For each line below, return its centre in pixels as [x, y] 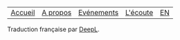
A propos [56, 13]
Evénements [99, 13]
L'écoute [139, 13]
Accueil [23, 13]
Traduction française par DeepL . [54, 29]
